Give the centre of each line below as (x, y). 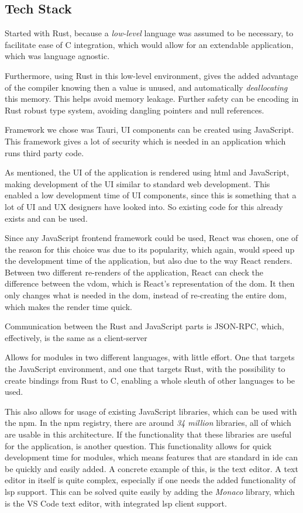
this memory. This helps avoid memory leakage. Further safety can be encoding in (152, 99)
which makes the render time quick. (68, 306)
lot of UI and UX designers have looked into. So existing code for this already (144, 206)
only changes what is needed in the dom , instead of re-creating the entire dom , (146, 295)
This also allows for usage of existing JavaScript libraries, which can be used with (151, 411)
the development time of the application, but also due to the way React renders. (149, 261)
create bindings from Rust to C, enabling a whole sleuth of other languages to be (150, 380)
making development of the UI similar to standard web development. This (137, 183)
